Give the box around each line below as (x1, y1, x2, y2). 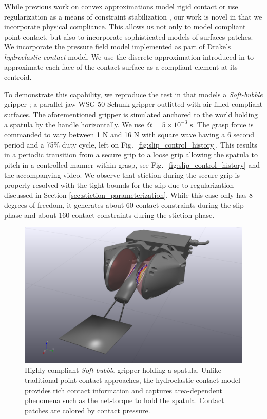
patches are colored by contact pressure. (25, 405, 150, 415)
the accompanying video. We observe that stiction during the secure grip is (4, 169, 240, 180)
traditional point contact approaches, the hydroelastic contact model (25, 375, 240, 385)
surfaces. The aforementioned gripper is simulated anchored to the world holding (4, 108, 258, 119)
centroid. (4, 71, 32, 82)
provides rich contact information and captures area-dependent (25, 385, 222, 395)
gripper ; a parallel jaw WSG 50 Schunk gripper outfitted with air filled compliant (4, 99, 263, 110)
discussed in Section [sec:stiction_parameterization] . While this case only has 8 (4, 189, 253, 200)
